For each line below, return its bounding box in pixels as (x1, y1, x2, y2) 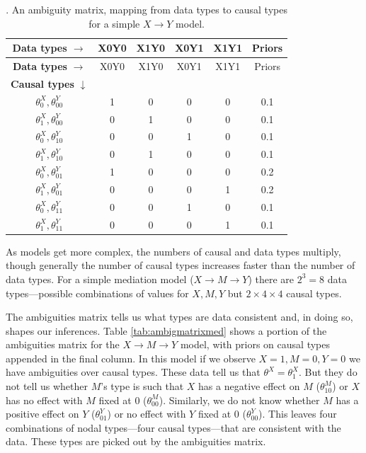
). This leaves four (258, 406, 337, 421)
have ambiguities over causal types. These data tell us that (6, 365, 261, 379)
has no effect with (6, 392, 83, 407)
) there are (248, 271, 294, 286)
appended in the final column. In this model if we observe (6, 350, 256, 365)
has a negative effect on (198, 379, 300, 394)
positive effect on (6, 406, 79, 421)
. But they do (299, 365, 358, 379)
